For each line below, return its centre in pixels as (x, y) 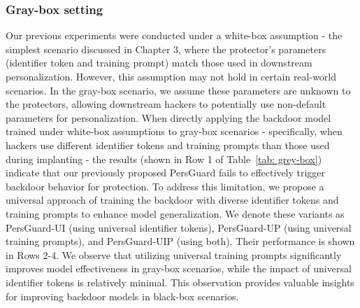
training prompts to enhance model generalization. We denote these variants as (175, 213)
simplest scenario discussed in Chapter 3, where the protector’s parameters (166, 49)
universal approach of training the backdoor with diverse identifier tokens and (172, 200)
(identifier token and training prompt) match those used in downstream (159, 63)
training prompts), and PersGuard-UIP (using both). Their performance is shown (180, 241)
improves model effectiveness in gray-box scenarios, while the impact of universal (179, 268)
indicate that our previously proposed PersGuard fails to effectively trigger (166, 173)
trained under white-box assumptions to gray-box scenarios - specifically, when (174, 131)
